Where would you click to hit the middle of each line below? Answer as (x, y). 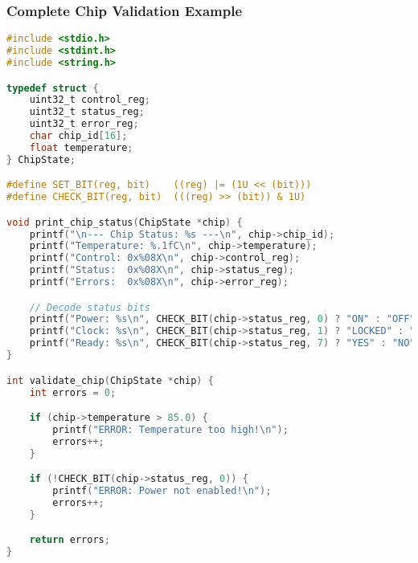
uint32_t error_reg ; (84, 124)
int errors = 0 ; (73, 392)
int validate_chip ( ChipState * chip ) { (110, 380)
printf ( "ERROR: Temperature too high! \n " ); (170, 429)
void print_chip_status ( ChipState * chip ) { (125, 222)
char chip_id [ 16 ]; (78, 136)
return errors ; (70, 540)
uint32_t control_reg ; (90, 100)
